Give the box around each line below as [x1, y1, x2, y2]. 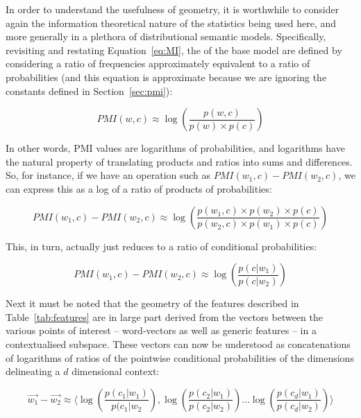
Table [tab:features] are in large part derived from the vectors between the [6, 309, 323, 324]
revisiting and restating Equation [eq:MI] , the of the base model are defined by [6, 42, 342, 57]
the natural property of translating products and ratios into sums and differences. [6, 154, 353, 168]
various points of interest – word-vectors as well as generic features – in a [6, 323, 317, 338]
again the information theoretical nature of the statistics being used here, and [6, 15, 337, 30]
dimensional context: [72, 364, 160, 378]
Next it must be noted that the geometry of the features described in [6, 296, 299, 311]
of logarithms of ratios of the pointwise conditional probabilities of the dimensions [6, 350, 354, 365]
